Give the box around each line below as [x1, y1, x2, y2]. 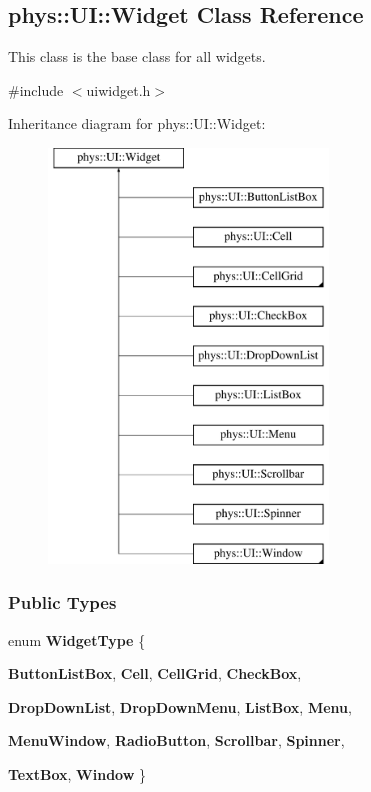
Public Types [8, 590, 117, 615]
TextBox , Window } [8, 763, 147, 784]
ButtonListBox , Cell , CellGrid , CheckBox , [8, 663, 302, 684]
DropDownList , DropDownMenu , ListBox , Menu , [8, 696, 352, 717]
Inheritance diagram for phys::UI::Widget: [8, 113, 266, 134]
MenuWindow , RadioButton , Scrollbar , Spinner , [8, 730, 345, 751]
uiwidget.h [86, 79, 151, 100]
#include [8, 79, 64, 100]
